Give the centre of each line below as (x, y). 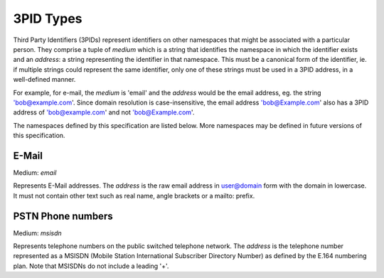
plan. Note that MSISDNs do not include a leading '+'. (91, 266)
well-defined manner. (44, 80)
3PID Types (48, 18)
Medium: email (35, 172)
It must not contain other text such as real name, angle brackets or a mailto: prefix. (134, 196)
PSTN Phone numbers (63, 216)
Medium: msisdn (37, 233)
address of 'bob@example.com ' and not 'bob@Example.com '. (104, 112)
